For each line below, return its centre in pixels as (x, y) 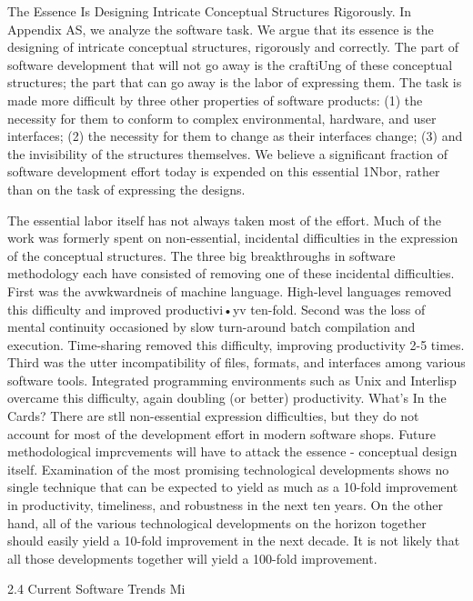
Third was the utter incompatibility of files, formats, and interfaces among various (236, 362)
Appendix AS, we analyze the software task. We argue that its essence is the (221, 29)
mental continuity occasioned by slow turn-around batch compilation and (211, 327)
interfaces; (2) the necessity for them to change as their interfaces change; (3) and (235, 136)
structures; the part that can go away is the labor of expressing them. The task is (235, 82)
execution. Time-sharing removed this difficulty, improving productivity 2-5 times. (236, 344)
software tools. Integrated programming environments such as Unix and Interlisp (232, 380)
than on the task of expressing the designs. (126, 189)
